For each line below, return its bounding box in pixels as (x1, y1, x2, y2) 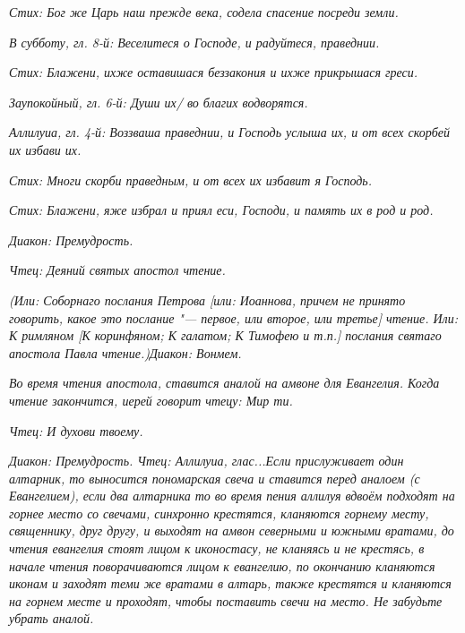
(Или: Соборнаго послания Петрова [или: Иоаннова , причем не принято (9, 290, 406, 309)
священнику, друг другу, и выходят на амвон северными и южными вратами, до (9, 521, 454, 540)
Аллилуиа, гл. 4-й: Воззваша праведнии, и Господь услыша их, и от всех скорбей (9, 123, 450, 141)
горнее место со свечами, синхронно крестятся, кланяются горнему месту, (9, 503, 429, 522)
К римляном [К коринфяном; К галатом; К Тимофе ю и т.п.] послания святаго (9, 326, 442, 345)
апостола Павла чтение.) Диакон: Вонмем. (9, 343, 242, 362)
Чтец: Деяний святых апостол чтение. (9, 261, 226, 279)
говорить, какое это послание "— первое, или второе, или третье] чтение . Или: (9, 308, 459, 327)
